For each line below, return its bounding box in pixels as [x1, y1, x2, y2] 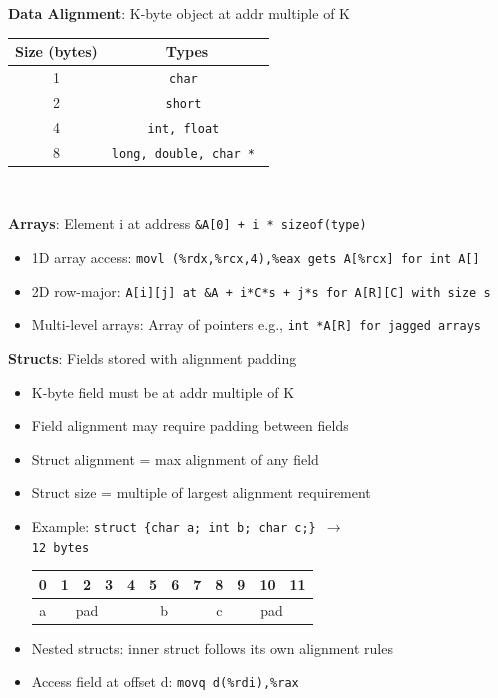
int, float [147, 121, 220, 136]
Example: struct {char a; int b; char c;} [31, 516, 316, 536]
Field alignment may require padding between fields [31, 415, 349, 436]
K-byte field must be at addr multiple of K [31, 381, 295, 402]
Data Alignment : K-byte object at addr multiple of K [8, 3, 350, 23]
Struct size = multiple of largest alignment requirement [31, 482, 371, 503]
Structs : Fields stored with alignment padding [8, 348, 297, 369]
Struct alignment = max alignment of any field [31, 448, 319, 469]
